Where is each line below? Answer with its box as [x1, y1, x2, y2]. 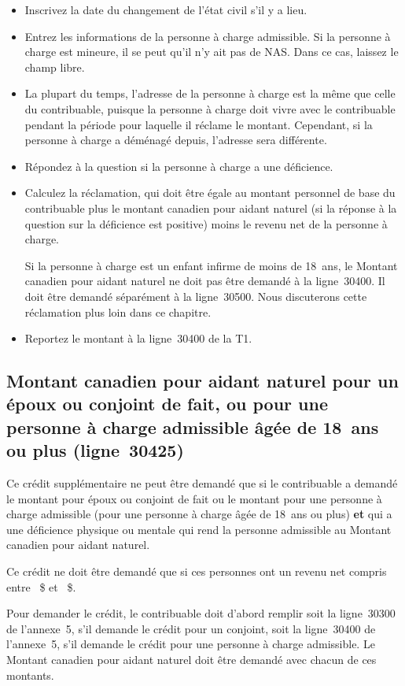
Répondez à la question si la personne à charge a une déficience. [24, 158, 333, 174]
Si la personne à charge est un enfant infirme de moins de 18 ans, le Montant [24, 257, 398, 273]
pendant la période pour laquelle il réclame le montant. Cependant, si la [24, 116, 373, 132]
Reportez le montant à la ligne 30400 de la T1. [24, 330, 252, 347]
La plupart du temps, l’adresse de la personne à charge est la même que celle [24, 85, 396, 102]
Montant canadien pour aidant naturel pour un [6, 369, 399, 393]
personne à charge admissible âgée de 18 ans [6, 414, 379, 439]
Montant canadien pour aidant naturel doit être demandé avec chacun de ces [6, 651, 377, 667]
